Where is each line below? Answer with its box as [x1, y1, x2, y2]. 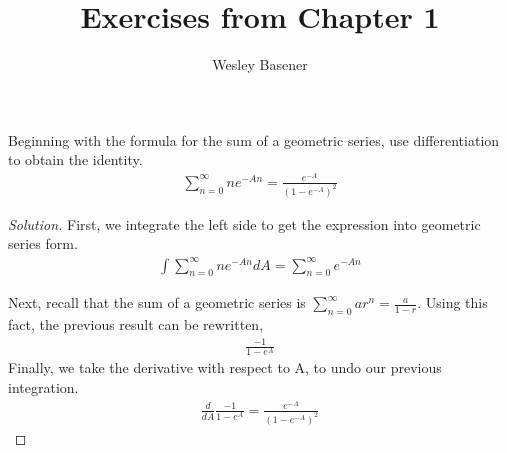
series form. [8, 233, 78, 254]
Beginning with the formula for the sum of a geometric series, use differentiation [8, 129, 500, 150]
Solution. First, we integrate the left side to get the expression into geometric [8, 213, 481, 234]
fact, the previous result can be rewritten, [8, 314, 264, 335]
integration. [8, 377, 79, 398]
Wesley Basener [212, 54, 308, 75]
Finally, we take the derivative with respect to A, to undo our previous [8, 357, 442, 378]
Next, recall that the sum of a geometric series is [8, 292, 306, 313]
